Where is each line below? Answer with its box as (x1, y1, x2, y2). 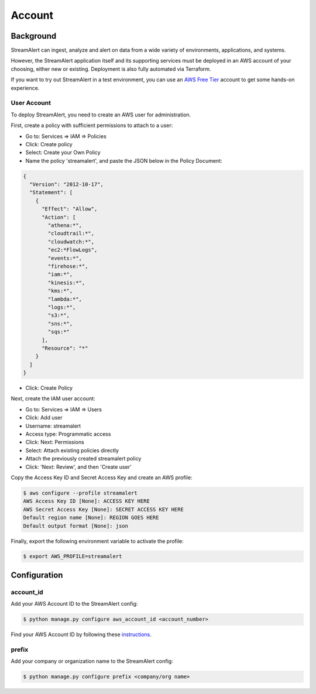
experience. (11, 84, 40, 91)
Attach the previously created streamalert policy (25, 455, 142, 462)
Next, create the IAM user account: (11, 395, 96, 402)
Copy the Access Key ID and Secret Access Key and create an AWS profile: (11, 474, 193, 481)
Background (11, 31, 57, 41)
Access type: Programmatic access (25, 431, 111, 438)
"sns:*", (47, 320, 73, 327)
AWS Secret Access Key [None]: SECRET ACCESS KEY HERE (23, 506, 184, 513)
